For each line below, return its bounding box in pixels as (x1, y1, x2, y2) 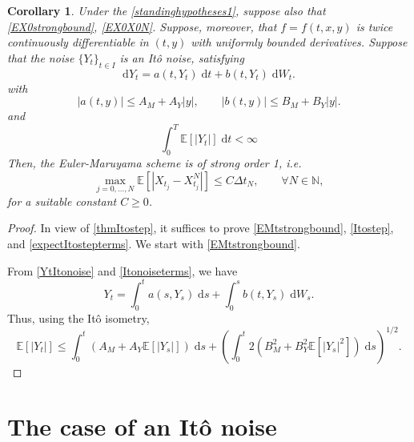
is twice (356, 18, 393, 34)
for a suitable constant (7, 192, 117, 209)
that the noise (7, 49, 74, 66)
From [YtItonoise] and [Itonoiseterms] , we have (7, 262, 238, 279)
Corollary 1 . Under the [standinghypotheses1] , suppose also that (7, 2, 326, 18)
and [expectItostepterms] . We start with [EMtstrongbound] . (7, 235, 300, 252)
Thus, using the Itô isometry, (7, 309, 150, 326)
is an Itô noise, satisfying (119, 49, 244, 66)
